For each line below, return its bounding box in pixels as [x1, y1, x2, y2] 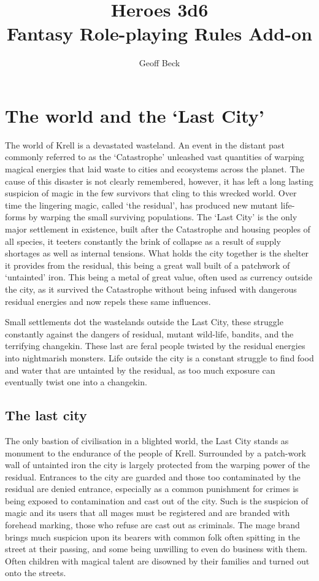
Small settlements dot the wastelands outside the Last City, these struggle [5, 315, 283, 328]
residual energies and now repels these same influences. [5, 294, 211, 307]
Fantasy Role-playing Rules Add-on [7, 21, 312, 46]
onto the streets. [5, 566, 66, 579]
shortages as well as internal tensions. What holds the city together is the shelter [5, 247, 309, 260]
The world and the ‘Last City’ [5, 102, 264, 128]
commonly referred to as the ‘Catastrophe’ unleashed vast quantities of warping [5, 150, 304, 163]
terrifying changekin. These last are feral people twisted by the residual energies [5, 339, 306, 352]
